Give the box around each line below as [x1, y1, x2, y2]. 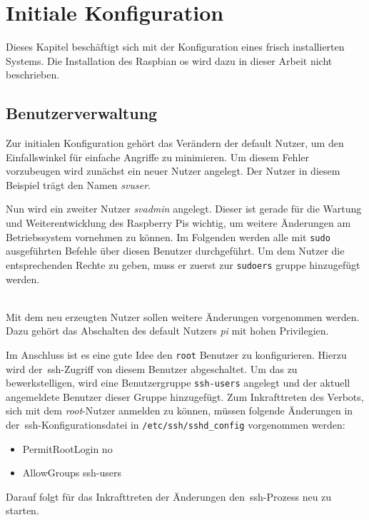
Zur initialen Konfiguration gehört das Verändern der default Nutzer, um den [6, 136, 344, 151]
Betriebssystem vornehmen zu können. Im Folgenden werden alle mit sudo [6, 229, 330, 244]
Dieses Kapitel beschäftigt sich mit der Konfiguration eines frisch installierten [6, 39, 345, 54]
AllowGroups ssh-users [22, 465, 122, 480]
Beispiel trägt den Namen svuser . [6, 177, 151, 192]
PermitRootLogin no [22, 441, 113, 456]
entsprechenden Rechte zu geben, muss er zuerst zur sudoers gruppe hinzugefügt [6, 257, 360, 272]
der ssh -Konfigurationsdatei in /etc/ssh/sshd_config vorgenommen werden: [6, 417, 345, 432]
